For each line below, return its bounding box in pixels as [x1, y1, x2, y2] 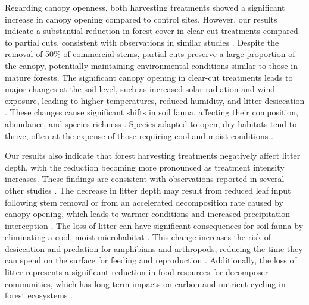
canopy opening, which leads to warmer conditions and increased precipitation [5, 207, 291, 220]
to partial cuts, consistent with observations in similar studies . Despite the [5, 36, 279, 48]
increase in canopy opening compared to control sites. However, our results [5, 12, 277, 25]
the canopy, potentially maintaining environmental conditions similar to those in [5, 59, 298, 71]
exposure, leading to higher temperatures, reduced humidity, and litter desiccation [5, 94, 305, 106]
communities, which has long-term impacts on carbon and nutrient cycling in [5, 277, 286, 290]
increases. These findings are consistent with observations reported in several [5, 172, 285, 185]
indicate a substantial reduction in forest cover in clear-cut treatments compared [5, 24, 298, 37]
